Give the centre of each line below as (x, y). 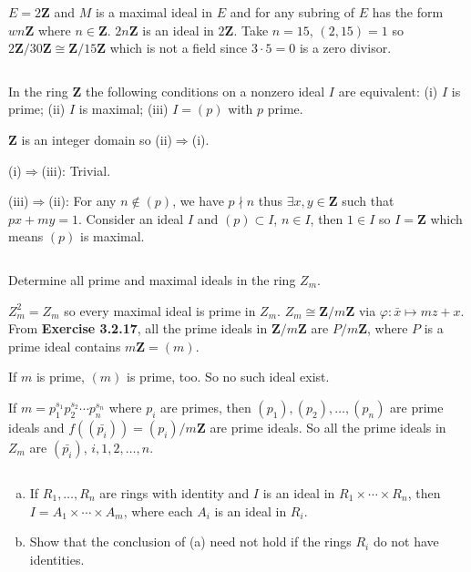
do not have (406, 541)
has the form (408, 12)
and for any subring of (292, 12)
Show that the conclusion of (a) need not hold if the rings (190, 541)
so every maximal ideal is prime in (160, 310)
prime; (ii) (37, 109)
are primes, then (206, 407)
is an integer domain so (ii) (97, 139)
